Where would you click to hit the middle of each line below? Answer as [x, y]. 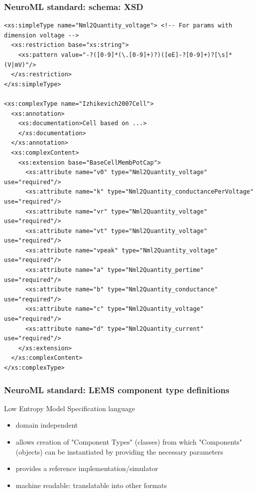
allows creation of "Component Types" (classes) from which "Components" [129, 442]
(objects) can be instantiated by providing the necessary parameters [120, 451]
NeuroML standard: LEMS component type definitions [117, 389]
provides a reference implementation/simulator [87, 468]
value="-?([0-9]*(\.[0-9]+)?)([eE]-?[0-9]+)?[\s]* [147, 55]
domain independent [47, 425]
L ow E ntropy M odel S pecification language [70, 408]
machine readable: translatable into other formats [91, 485]
